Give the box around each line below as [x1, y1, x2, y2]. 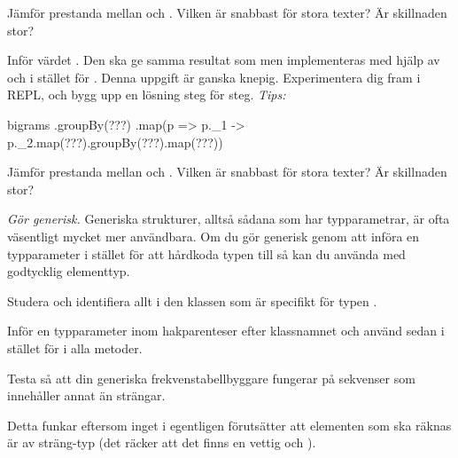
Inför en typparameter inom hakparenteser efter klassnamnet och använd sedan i [7, 321, 445, 340]
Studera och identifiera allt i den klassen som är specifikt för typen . [7, 291, 377, 310]
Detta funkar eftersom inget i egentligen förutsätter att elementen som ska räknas [7, 415, 452, 434]
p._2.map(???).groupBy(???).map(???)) [7, 132, 223, 151]
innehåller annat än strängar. [7, 386, 166, 405]
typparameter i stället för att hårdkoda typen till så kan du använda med [7, 244, 406, 263]
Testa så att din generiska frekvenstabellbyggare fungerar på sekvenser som [7, 368, 415, 387]
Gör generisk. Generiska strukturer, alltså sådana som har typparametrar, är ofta [7, 209, 450, 228]
